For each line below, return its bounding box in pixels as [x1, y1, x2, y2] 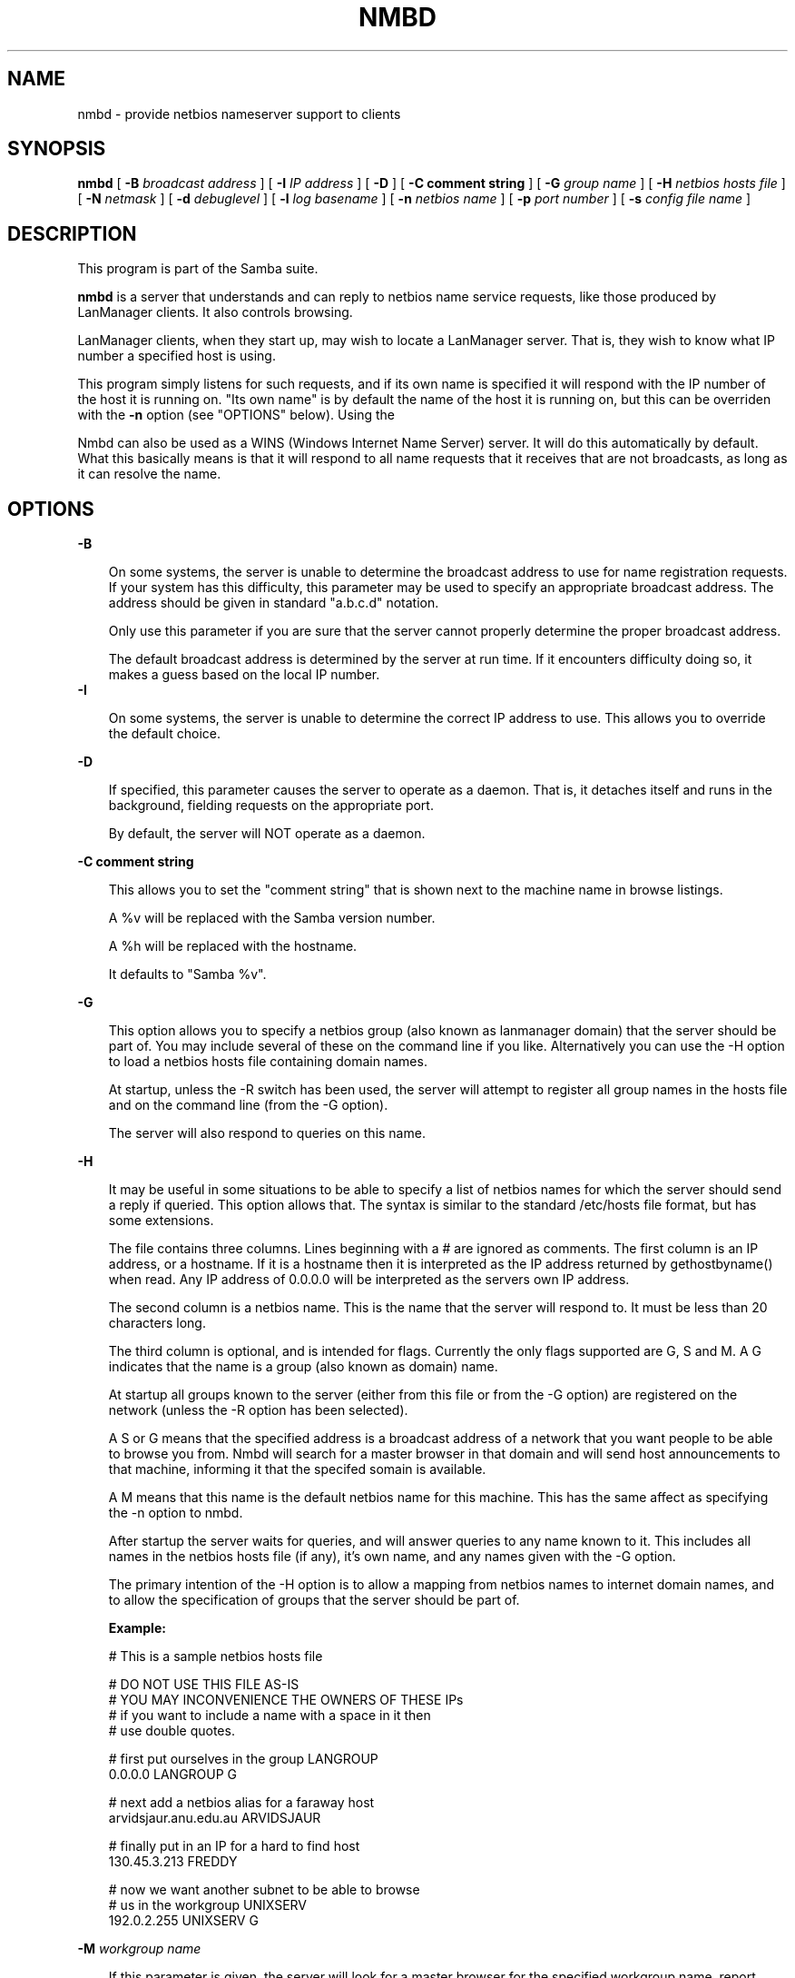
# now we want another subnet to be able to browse [108, 1882, 420, 1898]
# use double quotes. [108, 1723, 235, 1739]
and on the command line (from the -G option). [108, 1097, 388, 1113]
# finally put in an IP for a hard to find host [108, 1838, 360, 1854]
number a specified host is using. [77, 348, 276, 364]
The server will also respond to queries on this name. [108, 1125, 426, 1142]
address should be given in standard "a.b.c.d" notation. [108, 595, 439, 611]
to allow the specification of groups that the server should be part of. [108, 1592, 520, 1608]
